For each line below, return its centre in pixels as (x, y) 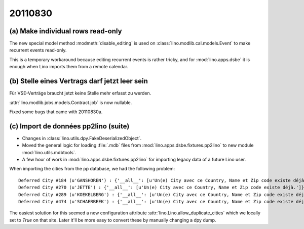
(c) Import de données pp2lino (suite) (69, 126)
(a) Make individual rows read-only (66, 31)
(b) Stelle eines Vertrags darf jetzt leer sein (79, 81)
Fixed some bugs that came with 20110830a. (56, 112)
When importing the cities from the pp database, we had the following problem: (92, 169)
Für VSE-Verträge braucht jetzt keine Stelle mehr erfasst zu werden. (80, 93)
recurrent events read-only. (38, 50)
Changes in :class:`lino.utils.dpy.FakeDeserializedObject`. (82, 138)
